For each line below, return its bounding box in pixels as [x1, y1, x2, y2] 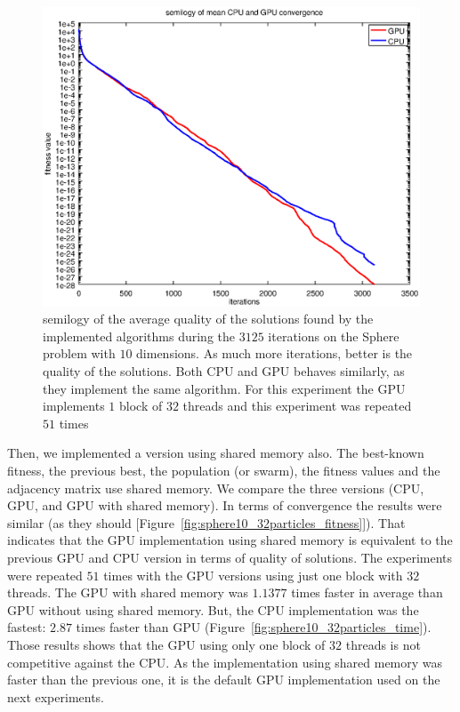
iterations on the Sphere [268, 326, 399, 345]
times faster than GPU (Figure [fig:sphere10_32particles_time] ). [76, 618, 432, 636]
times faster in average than [291, 583, 443, 602]
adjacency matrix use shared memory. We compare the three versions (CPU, [7, 478, 424, 497]
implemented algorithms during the [43, 326, 236, 345]
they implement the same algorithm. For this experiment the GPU [43, 379, 406, 397]
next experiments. [7, 687, 105, 706]
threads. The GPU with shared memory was [7, 583, 248, 602]
